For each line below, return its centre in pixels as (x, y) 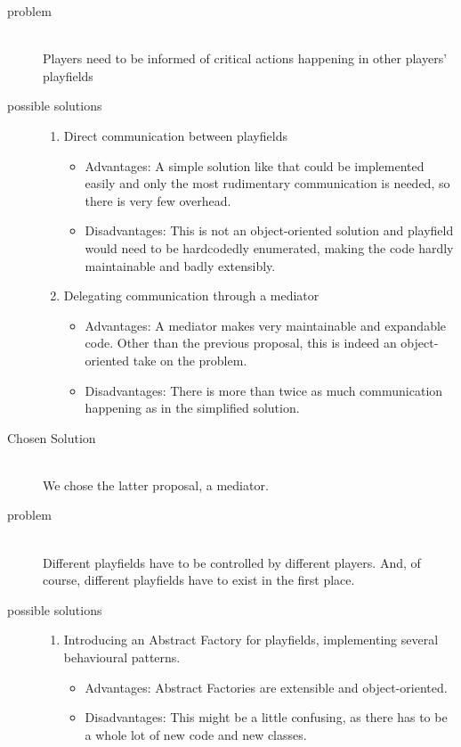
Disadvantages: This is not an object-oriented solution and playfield (269, 230)
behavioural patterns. (122, 657)
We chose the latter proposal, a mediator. (156, 484)
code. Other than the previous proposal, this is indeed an (241, 343)
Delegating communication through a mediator (191, 296)
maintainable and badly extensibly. (180, 265)
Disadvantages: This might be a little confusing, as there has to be (266, 717)
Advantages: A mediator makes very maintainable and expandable (266, 325)
